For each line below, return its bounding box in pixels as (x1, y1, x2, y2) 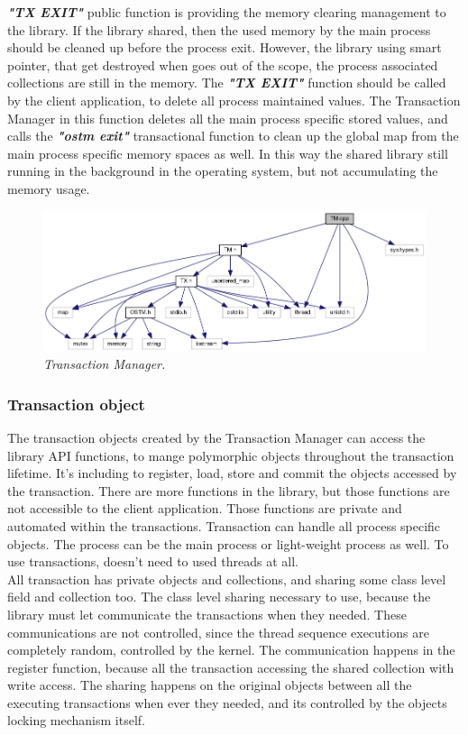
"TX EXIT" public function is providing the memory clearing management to (7, 3, 446, 21)
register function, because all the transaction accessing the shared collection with (7, 657, 454, 676)
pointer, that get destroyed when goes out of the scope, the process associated (7, 55, 438, 74)
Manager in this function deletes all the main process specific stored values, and (7, 108, 448, 127)
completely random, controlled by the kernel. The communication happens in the (7, 640, 455, 659)
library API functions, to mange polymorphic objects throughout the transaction (7, 446, 454, 464)
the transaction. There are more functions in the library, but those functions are (7, 481, 450, 500)
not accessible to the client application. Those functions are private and (7, 499, 402, 518)
